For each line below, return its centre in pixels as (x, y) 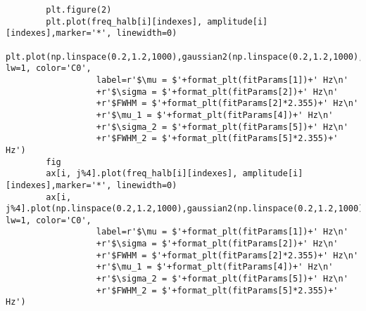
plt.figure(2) (79, 10)
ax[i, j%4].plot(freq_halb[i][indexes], (142, 174)
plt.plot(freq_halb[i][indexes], (124, 21)
